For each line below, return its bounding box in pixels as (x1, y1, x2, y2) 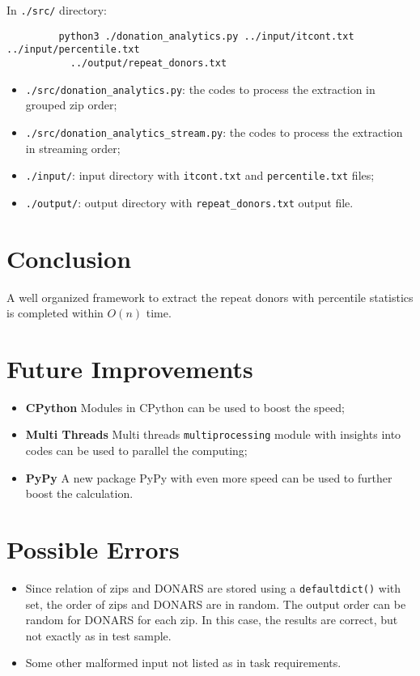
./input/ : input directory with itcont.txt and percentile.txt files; (25, 167, 375, 184)
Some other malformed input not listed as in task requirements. (25, 654, 342, 671)
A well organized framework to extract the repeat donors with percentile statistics (6, 288, 414, 305)
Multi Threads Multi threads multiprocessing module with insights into (25, 426, 401, 443)
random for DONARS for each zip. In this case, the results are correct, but (25, 611, 398, 628)
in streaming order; (25, 139, 121, 156)
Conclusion (6, 241, 132, 274)
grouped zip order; (25, 96, 117, 113)
